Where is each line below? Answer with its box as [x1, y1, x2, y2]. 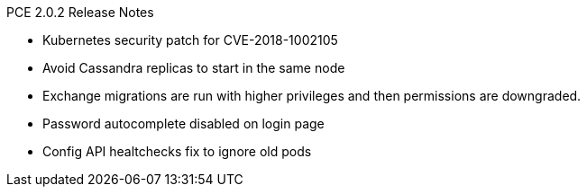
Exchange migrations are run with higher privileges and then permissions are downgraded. [42, 88, 582, 103]
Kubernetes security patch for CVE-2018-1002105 [42, 32, 338, 48]
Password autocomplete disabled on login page [42, 116, 325, 131]
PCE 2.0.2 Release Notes [6, 4, 154, 20]
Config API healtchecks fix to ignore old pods [42, 144, 312, 159]
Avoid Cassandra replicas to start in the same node [42, 60, 345, 75]
